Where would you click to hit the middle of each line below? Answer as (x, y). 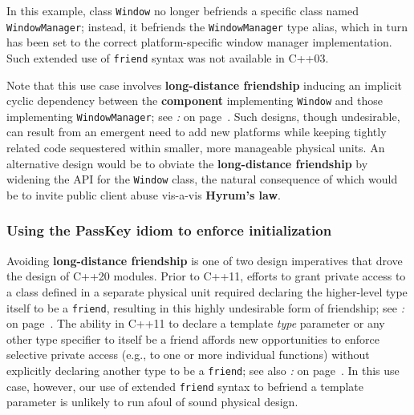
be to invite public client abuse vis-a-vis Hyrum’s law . (144, 194)
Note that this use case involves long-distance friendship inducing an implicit (204, 85)
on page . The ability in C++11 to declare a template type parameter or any (196, 323)
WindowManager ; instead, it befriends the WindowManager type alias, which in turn (207, 26)
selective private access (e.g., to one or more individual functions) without (188, 355)
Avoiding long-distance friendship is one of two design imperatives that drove (205, 260)
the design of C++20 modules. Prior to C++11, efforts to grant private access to (206, 276)
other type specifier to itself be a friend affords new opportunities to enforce (193, 338)
